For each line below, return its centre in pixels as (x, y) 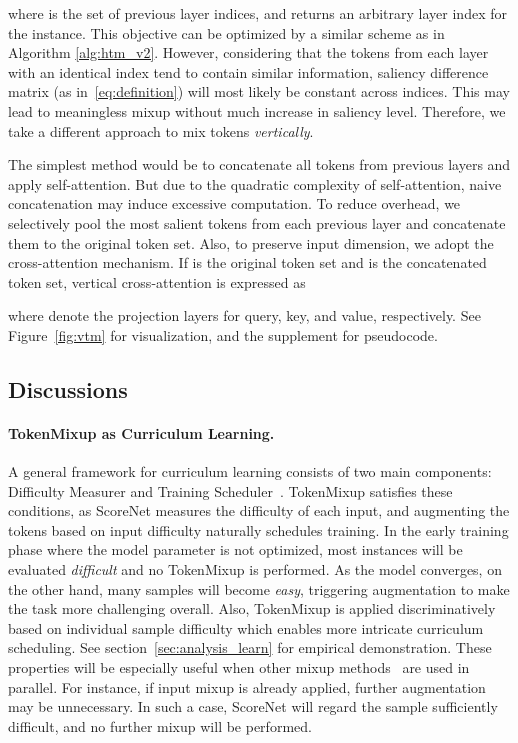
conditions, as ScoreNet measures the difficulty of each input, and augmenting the (259, 510)
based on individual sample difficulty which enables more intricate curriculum (246, 627)
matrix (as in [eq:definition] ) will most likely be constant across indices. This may (259, 91)
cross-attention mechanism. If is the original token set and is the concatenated (247, 262)
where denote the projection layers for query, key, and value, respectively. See (244, 315)
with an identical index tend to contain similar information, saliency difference (248, 71)
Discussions (68, 388)
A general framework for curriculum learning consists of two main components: (250, 471)
